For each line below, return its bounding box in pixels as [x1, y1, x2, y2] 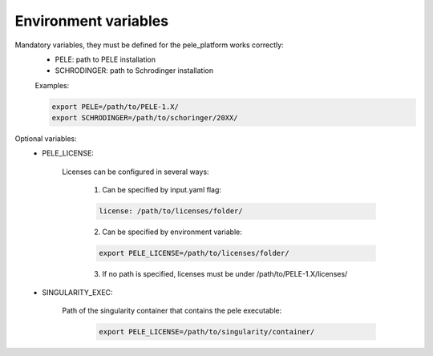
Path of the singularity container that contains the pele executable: [62, 305, 282, 315]
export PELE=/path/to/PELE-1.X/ [51, 102, 180, 111]
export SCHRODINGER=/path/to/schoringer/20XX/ [51, 113, 238, 123]
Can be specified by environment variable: [102, 227, 242, 237]
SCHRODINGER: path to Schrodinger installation [55, 66, 214, 75]
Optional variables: [14, 134, 77, 144]
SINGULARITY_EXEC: [42, 287, 113, 297]
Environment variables [14, 12, 168, 30]
